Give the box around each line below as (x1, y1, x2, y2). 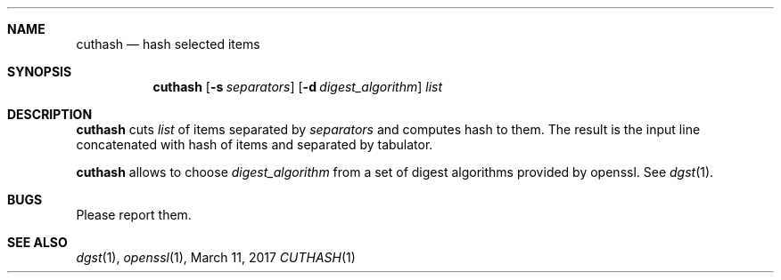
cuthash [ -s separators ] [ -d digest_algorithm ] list (152, 79, 443, 94)
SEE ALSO (7, 235, 68, 250)
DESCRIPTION (7, 107, 93, 122)
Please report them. (76, 207, 192, 222)
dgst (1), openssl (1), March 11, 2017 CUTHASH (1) (76, 250, 356, 265)
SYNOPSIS (7, 64, 72, 79)
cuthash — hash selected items (76, 36, 260, 52)
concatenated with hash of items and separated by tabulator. (76, 137, 433, 152)
